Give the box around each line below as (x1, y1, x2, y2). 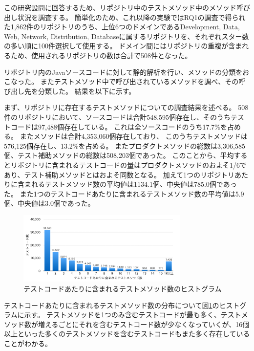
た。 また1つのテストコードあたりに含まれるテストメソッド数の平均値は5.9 (4, 188, 244, 198)
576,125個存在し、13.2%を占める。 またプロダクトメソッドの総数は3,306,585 (4, 140, 245, 151)
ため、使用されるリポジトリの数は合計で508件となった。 (10, 50, 192, 60)
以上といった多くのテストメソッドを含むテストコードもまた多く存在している (4, 329, 250, 339)
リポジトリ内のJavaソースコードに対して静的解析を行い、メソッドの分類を (4, 66, 243, 77)
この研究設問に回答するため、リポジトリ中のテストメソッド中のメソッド (4, 2, 236, 12)
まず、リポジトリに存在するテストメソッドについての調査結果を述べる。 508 (4, 102, 249, 112)
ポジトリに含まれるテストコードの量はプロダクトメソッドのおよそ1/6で (17, 159, 247, 170)
